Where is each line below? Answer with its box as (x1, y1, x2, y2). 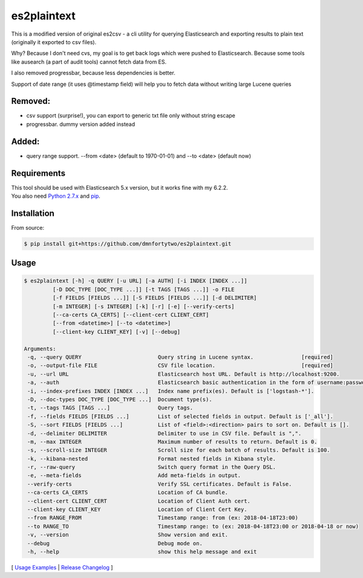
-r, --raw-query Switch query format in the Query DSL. (27, 464, 276, 471)
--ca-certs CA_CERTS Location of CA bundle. (27, 489, 229, 496)
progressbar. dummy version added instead (26, 120, 136, 128)
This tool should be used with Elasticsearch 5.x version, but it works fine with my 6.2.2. (11, 184, 228, 191)
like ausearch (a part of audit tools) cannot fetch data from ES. (11, 58, 167, 65)
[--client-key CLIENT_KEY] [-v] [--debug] (52, 328, 181, 335)
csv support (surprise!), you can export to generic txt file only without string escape (26, 112, 236, 119)
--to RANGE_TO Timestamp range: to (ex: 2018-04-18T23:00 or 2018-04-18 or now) (27, 523, 359, 530)
